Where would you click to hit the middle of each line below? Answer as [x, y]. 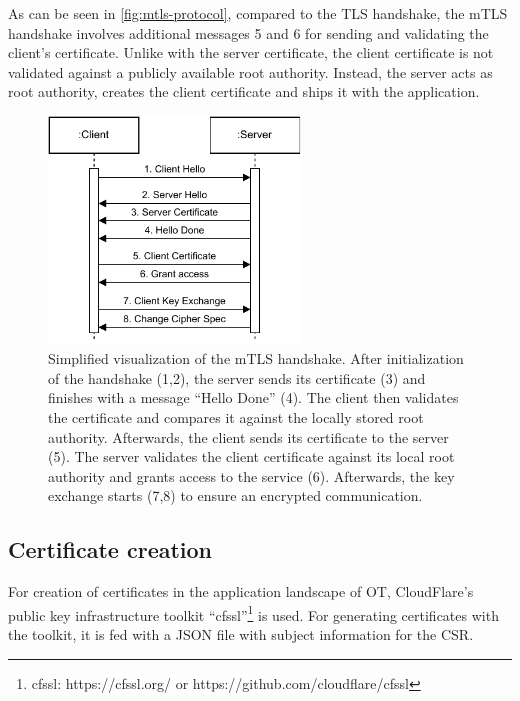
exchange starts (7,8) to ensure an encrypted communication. [235, 495]
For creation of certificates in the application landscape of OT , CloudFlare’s [241, 591]
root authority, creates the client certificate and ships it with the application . [244, 91]
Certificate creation [110, 549]
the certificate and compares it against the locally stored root [236, 416]
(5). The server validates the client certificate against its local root [251, 456]
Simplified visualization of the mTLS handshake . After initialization [256, 358]
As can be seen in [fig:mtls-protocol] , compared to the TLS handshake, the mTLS [258, 13]
